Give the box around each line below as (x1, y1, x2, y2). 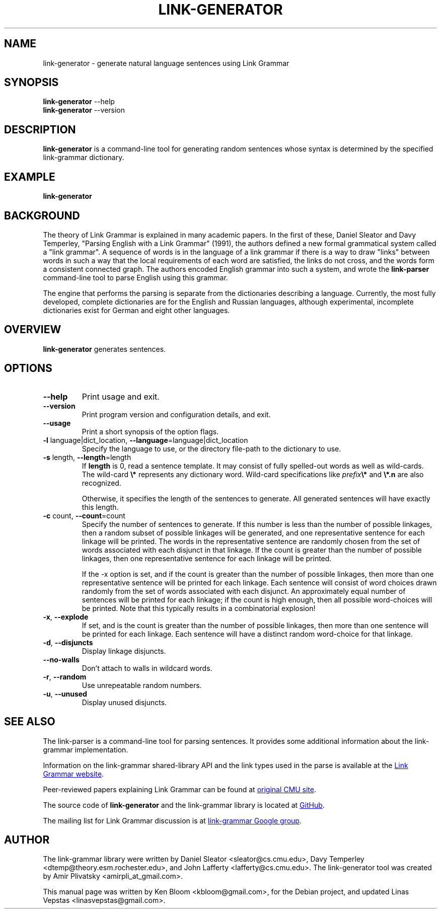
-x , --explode (43, 612, 89, 621)
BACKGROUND (4, 209, 80, 222)
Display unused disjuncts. (82, 698, 167, 707)
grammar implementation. (43, 745, 128, 754)
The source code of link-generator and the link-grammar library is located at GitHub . (43, 800, 325, 809)
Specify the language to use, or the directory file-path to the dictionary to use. (82, 444, 341, 453)
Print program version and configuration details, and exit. (82, 410, 271, 419)
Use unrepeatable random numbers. (82, 680, 202, 690)
